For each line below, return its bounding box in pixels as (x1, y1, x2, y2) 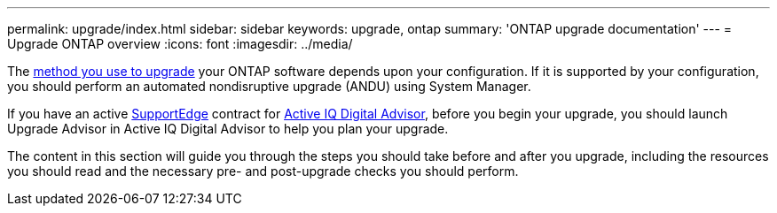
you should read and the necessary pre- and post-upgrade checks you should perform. (7, 164, 519, 179)
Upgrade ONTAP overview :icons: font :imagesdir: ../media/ (7, 36, 353, 51)
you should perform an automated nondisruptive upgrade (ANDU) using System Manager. (7, 79, 531, 94)
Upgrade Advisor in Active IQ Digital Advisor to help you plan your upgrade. (7, 121, 449, 136)
